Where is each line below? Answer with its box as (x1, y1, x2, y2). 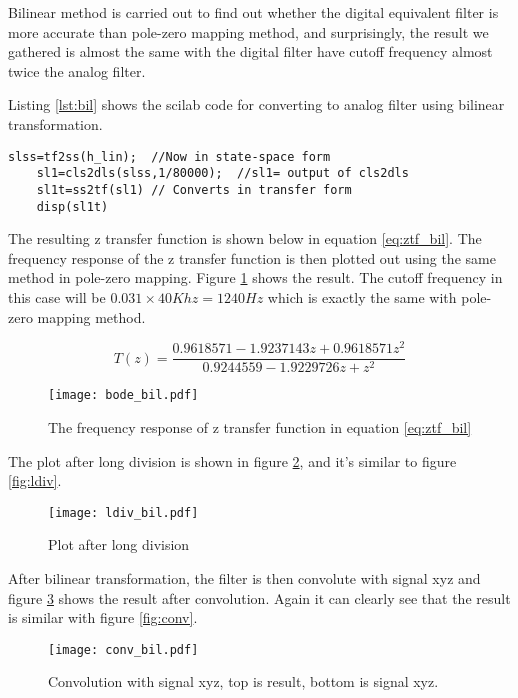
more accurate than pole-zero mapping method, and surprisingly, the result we (8, 21, 489, 42)
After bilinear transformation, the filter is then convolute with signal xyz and (8, 567, 481, 588)
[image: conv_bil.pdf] (48, 642, 199, 657)
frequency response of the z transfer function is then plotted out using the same (8, 247, 496, 268)
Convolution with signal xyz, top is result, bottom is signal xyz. (48, 671, 439, 692)
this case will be (8, 286, 106, 307)
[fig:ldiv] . (8, 470, 62, 491)
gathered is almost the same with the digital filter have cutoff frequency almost (8, 41, 493, 62)
